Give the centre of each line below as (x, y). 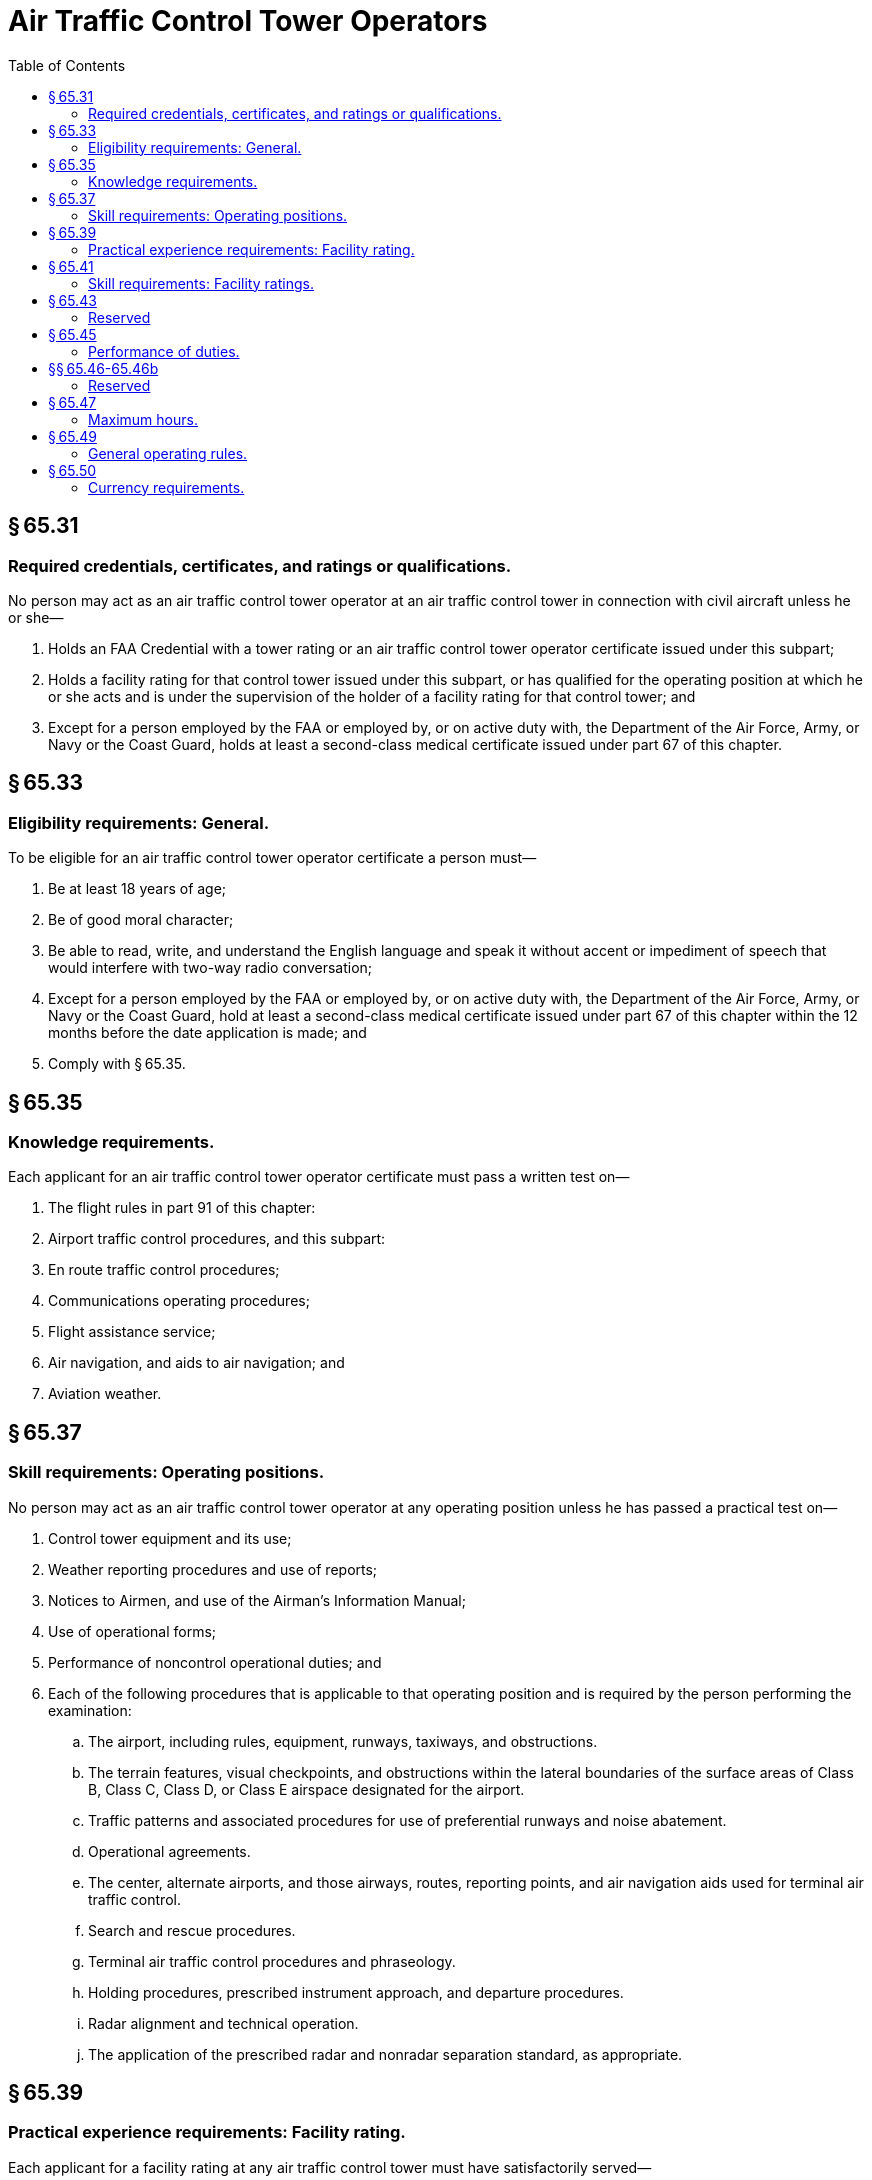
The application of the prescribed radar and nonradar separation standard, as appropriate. (385, 2054)
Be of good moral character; (141, 920)
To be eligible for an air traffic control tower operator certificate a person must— (272, 858)
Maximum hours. (143, 419)
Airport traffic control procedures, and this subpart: (217, 1239)
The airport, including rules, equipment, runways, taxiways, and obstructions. (343, 1741)
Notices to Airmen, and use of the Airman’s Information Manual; (257, 1600)
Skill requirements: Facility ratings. (201, 283)
